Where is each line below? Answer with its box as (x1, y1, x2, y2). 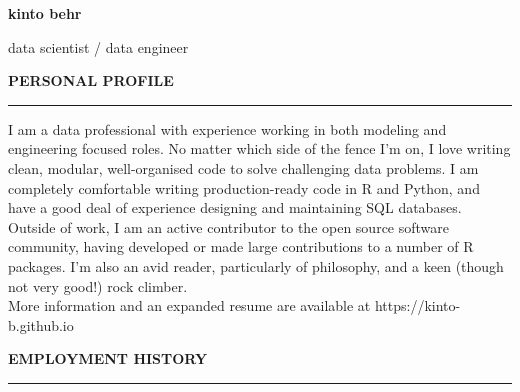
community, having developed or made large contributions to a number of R (8, 236, 474, 257)
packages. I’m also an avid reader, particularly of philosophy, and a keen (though (8, 255, 504, 276)
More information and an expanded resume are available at (8, 295, 371, 316)
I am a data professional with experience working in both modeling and (8, 118, 447, 139)
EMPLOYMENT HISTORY (8, 348, 208, 369)
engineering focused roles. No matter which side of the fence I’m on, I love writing (8, 138, 511, 159)
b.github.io (8, 314, 74, 335)
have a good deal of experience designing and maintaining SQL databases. (8, 197, 462, 218)
